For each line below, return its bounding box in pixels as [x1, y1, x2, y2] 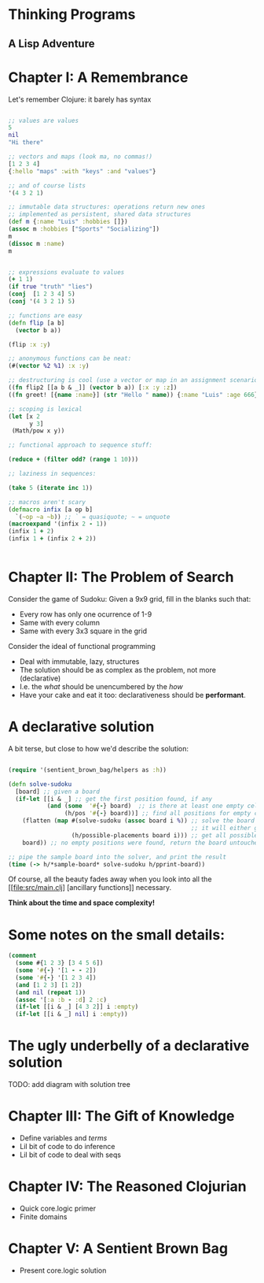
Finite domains [19, 1212, 68, 1222]
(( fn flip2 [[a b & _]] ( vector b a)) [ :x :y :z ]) [8, 384, 178, 391]
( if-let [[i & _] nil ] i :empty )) [15, 1010, 128, 1018]
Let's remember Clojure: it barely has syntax [8, 95, 152, 104]
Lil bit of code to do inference [19, 1142, 115, 1151]
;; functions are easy [8, 311, 82, 320]
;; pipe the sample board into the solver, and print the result [8, 853, 226, 861]
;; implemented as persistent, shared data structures [8, 210, 192, 218]
